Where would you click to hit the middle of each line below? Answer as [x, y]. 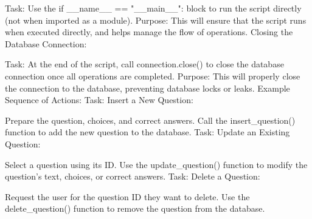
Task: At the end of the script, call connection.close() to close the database [144, 64]
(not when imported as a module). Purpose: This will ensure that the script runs [156, 20]
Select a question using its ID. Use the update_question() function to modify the [156, 164]
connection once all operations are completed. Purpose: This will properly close [153, 76]
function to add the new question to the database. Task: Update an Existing [147, 132]
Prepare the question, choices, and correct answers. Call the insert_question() [150, 120]
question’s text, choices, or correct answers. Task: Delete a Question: [133, 176]
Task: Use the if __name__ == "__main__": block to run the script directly [153, 8]
